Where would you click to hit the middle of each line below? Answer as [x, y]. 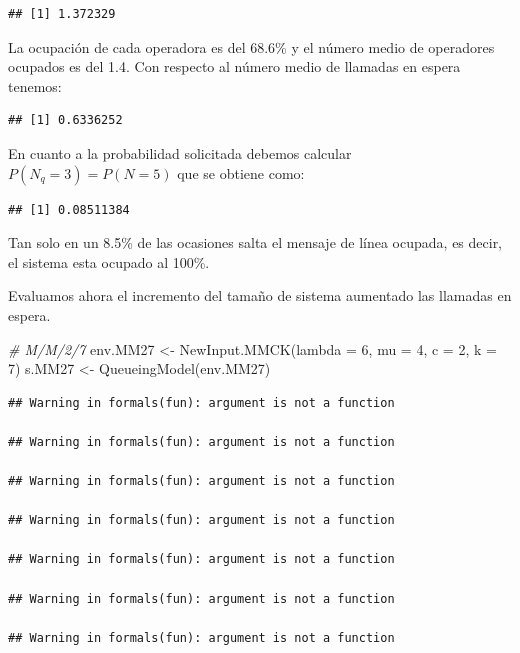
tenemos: [35, 85]
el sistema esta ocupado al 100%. [109, 261]
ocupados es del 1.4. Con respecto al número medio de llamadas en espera [234, 66]
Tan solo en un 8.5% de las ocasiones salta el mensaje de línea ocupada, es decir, [255, 242]
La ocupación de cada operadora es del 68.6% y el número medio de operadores [251, 46]
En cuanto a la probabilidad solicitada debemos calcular [180, 152]
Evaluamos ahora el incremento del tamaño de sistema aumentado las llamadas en [260, 295]
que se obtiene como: [241, 172]
